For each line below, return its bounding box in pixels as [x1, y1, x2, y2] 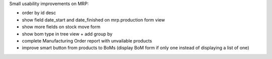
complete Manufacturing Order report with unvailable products [22, 37, 152, 43]
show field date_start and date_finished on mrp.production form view [22, 16, 165, 22]
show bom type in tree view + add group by [22, 30, 113, 37]
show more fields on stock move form [22, 24, 101, 30]
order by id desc [22, 10, 56, 16]
